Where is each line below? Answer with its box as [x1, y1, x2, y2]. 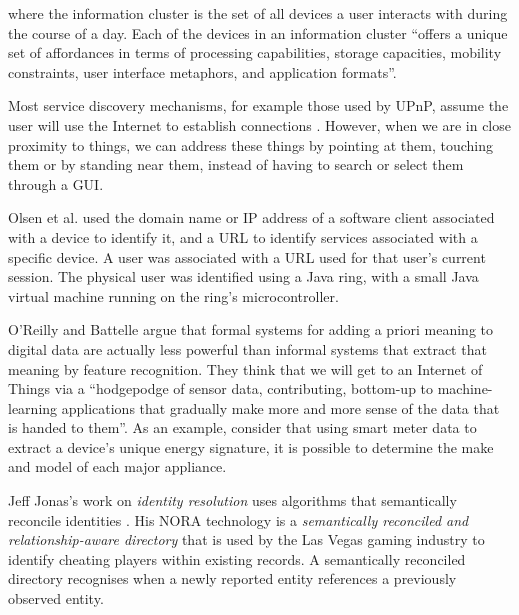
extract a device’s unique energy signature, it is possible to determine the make [8, 436, 494, 457]
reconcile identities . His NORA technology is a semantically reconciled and [8, 509, 469, 530]
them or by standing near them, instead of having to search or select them [8, 154, 464, 175]
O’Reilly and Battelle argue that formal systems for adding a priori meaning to [8, 319, 494, 340]
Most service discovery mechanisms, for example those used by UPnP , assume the [8, 95, 509, 116]
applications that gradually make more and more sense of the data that [61, 397, 500, 418]
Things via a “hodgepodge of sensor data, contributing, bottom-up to [8, 378, 434, 399]
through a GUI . [8, 173, 104, 194]
